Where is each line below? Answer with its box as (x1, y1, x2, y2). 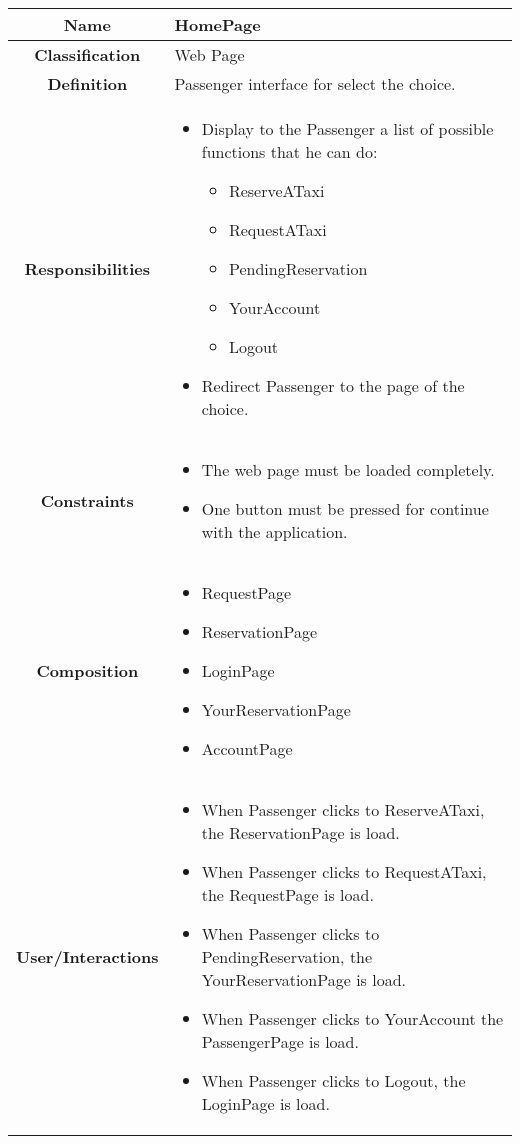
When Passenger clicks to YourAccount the (201, 1007, 504, 1030)
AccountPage (201, 737, 293, 760)
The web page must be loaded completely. (201, 458, 495, 481)
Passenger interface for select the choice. (174, 72, 456, 95)
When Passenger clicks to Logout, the (201, 1069, 466, 1092)
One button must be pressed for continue (201, 497, 489, 520)
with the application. (201, 520, 348, 543)
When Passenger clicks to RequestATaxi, (201, 860, 487, 883)
